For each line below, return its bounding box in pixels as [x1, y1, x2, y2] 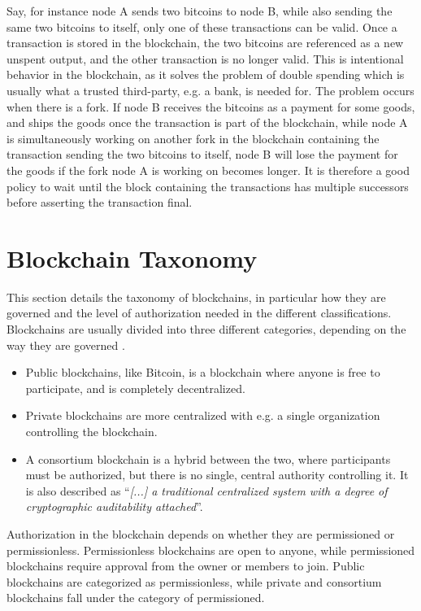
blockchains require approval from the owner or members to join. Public [7, 557, 365, 574]
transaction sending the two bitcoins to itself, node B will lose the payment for [7, 146, 398, 163]
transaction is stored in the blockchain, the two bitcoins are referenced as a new [7, 34, 404, 51]
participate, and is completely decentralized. [25, 379, 245, 396]
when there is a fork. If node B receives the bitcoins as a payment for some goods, [7, 98, 415, 115]
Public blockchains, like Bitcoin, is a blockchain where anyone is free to [25, 364, 380, 381]
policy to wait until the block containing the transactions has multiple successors [7, 177, 409, 194]
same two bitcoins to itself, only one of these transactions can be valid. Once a [7, 18, 397, 35]
